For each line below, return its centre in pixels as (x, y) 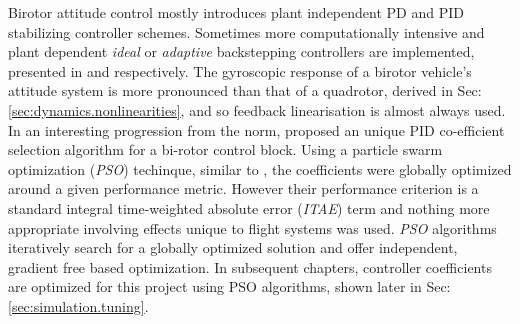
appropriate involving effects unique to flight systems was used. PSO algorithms (252, 227)
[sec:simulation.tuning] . (78, 305)
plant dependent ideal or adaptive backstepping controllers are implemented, (241, 51)
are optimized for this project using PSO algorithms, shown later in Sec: (229, 286)
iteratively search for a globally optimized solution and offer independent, (233, 247)
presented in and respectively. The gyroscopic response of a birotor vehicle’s (240, 70)
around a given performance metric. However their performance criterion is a (243, 188)
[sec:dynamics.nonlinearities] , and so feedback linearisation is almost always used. (257, 109)
